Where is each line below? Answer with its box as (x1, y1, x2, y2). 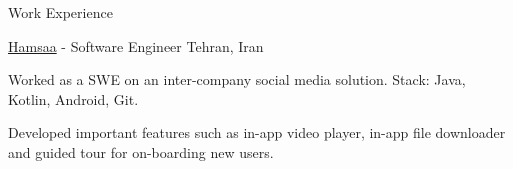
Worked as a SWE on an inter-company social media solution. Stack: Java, (8, 69, 466, 90)
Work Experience (8, 2, 113, 22)
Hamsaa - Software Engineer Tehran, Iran (8, 35, 264, 56)
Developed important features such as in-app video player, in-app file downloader (8, 122, 506, 143)
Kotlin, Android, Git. (8, 88, 139, 109)
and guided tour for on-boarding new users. (8, 141, 274, 162)
